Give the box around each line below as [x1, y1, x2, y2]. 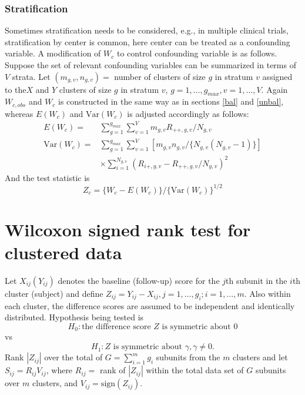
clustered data [5, 240, 122, 265]
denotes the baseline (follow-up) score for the [58, 275, 220, 287]
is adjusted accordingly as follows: [127, 107, 249, 119]
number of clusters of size [114, 70, 206, 82]
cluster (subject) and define [5, 287, 103, 300]
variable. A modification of [5, 47, 101, 59]
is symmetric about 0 [162, 323, 238, 332]
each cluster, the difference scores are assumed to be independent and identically [5, 299, 295, 312]
